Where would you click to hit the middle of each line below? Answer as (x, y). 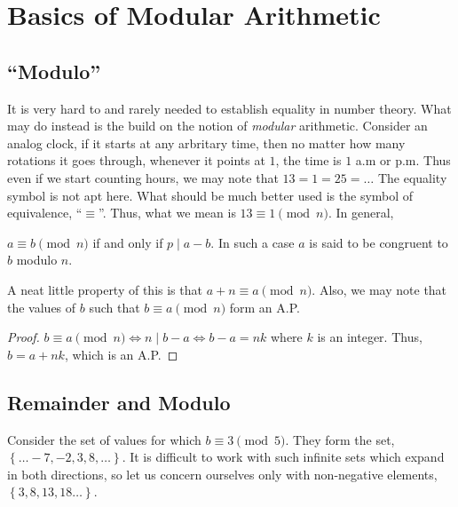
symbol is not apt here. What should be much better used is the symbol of (210, 195)
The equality (412, 177)
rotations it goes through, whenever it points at (136, 160)
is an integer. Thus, (370, 337)
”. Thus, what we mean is (167, 213)
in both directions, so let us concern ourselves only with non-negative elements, (222, 474)
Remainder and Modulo (119, 402)
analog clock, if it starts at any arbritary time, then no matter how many (206, 143)
